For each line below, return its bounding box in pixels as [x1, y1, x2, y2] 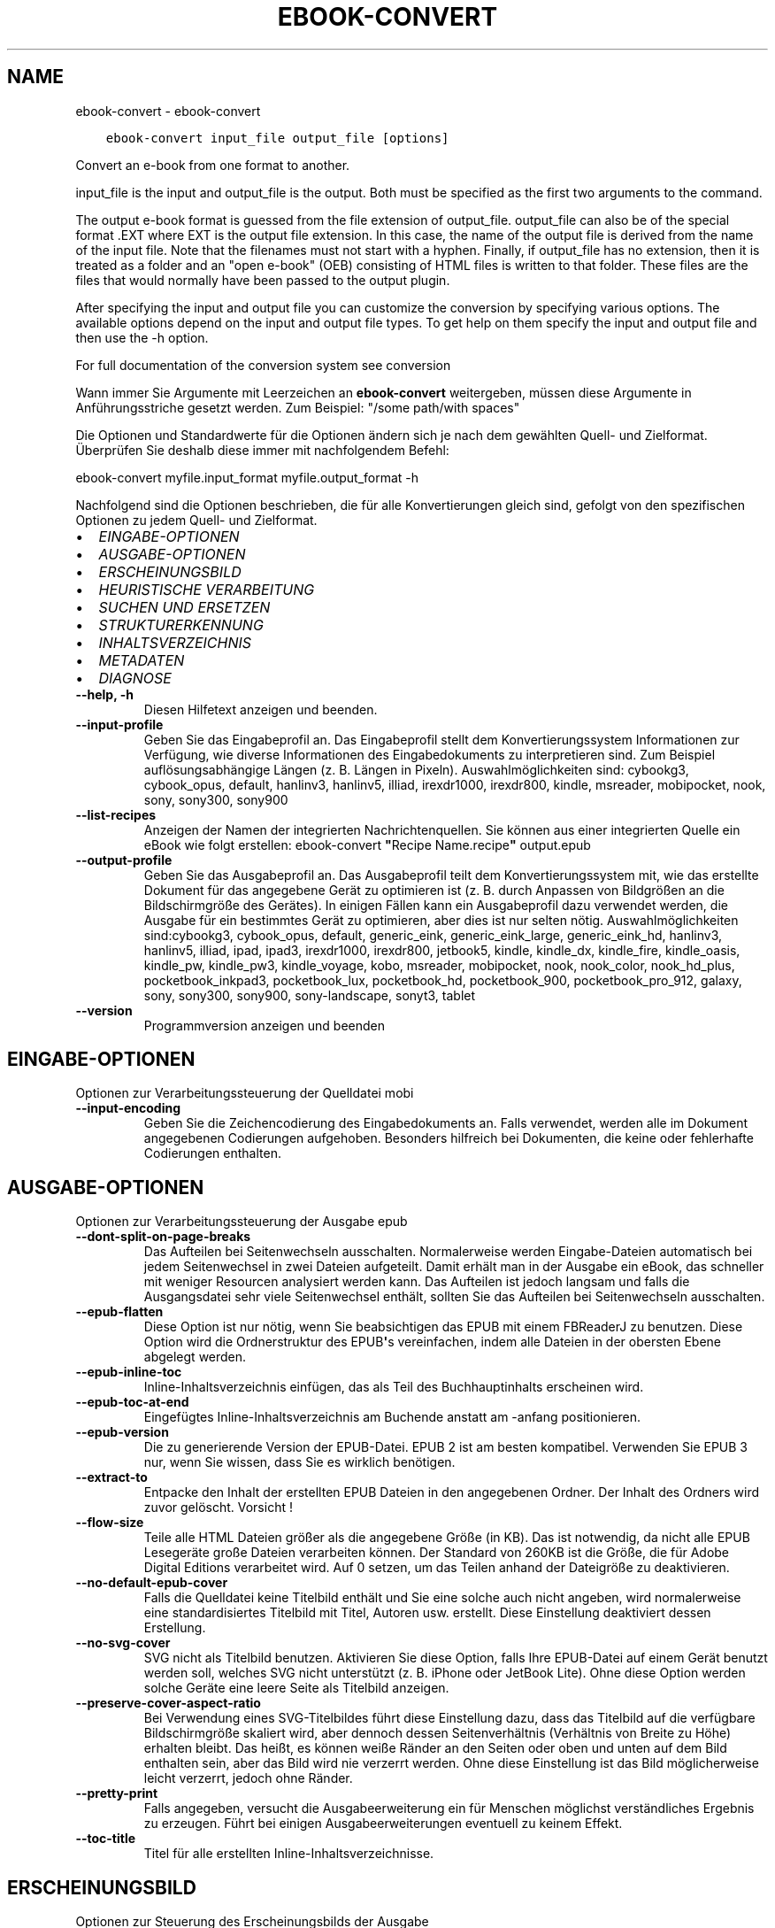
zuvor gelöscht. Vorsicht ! [143, 1500, 293, 1515]
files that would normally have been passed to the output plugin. [75, 272, 450, 288]
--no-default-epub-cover [75, 1575, 228, 1591]
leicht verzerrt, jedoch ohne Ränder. [143, 1770, 353, 1786]
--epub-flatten [75, 1304, 164, 1320]
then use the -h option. [75, 329, 209, 345]
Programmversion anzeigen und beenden [143, 1017, 386, 1033]
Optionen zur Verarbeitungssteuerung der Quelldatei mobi [75, 1085, 414, 1101]
